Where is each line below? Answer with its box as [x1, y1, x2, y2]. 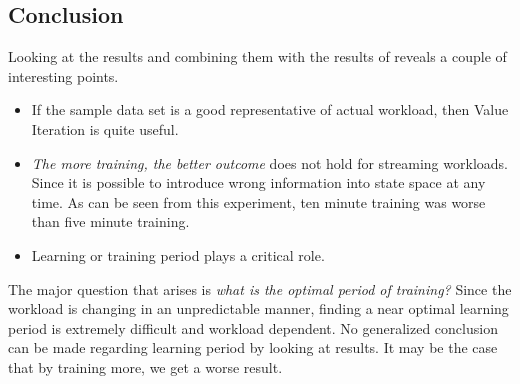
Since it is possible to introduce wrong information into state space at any [31, 172, 486, 193]
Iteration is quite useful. [31, 118, 179, 139]
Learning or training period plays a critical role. [31, 244, 325, 265]
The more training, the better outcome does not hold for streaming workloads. [31, 152, 508, 173]
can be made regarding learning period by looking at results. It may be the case [8, 337, 498, 358]
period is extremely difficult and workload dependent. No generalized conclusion [8, 317, 498, 338]
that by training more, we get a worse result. [8, 356, 283, 377]
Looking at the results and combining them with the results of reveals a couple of [8, 46, 507, 67]
